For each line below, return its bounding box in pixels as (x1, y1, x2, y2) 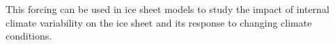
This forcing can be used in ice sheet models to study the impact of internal (6, 2, 329, 16)
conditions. (6, 29, 52, 43)
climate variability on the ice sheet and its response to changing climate (6, 15, 312, 29)
